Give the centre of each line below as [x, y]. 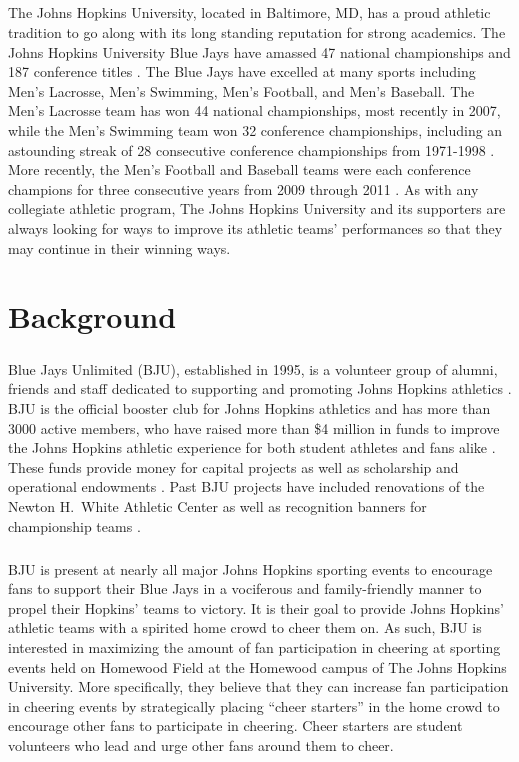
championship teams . [74, 525]
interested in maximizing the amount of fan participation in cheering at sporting [254, 646]
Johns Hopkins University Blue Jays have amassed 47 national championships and [259, 51]
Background [92, 316]
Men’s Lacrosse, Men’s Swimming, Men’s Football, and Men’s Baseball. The [241, 90]
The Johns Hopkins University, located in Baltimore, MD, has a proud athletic [249, 12]
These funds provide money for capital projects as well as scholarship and [233, 466]
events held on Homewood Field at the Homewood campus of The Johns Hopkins [257, 666]
